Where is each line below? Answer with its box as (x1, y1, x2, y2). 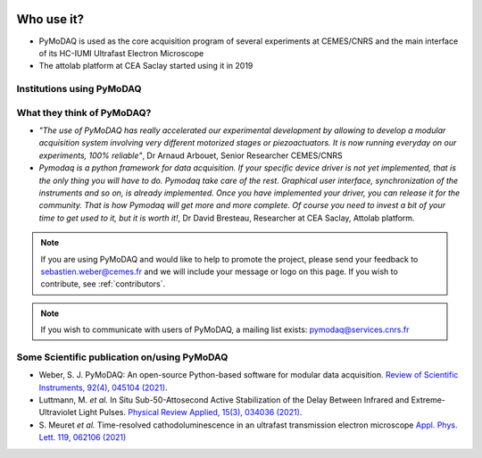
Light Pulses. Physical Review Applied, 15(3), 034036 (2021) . (79, 407, 303, 418)
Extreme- (411, 395, 446, 405)
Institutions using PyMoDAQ (16, 83, 142, 96)
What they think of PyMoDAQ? (16, 106, 152, 119)
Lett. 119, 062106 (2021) (38, 432, 127, 443)
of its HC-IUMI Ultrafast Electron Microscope (38, 47, 204, 58)
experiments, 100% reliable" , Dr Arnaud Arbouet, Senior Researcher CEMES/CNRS (38, 150, 343, 161)
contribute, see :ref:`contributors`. (40, 279, 166, 289)
